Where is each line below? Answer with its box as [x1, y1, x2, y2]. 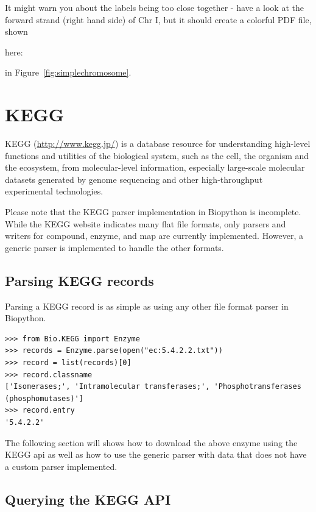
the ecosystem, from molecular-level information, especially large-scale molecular [5, 161, 305, 174]
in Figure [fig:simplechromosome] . [5, 66, 132, 79]
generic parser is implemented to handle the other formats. [5, 241, 224, 254]
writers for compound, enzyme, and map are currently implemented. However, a [5, 229, 303, 242]
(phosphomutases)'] [5, 394, 83, 403]
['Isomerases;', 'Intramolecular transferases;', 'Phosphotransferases [5, 382, 301, 391]
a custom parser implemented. [5, 460, 118, 472]
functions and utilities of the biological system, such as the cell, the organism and [5, 149, 309, 162]
